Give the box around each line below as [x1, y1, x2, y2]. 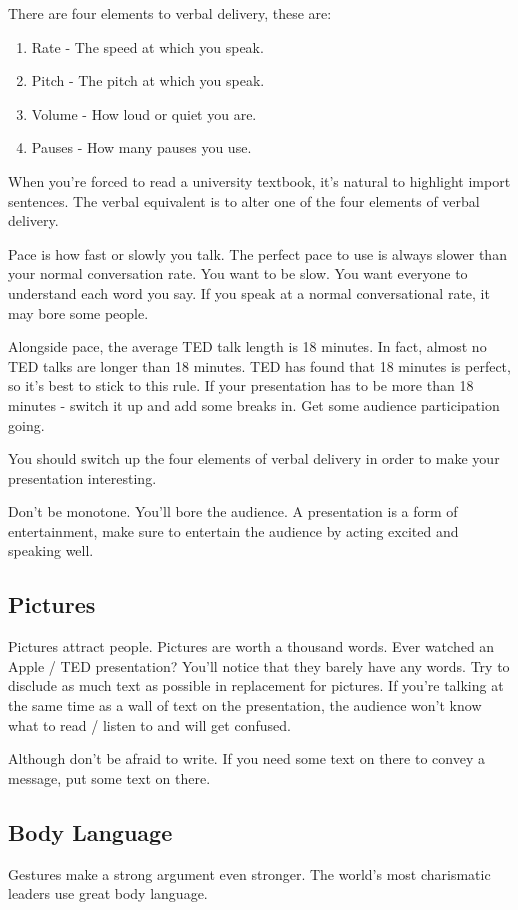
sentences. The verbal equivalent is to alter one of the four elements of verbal [8, 190, 480, 211]
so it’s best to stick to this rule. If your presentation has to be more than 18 [8, 375, 474, 396]
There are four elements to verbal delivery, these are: [8, 3, 332, 23]
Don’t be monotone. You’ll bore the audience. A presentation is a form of [8, 501, 458, 522]
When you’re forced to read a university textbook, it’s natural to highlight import [8, 170, 511, 191]
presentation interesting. [8, 467, 157, 488]
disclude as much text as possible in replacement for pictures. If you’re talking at [8, 675, 504, 696]
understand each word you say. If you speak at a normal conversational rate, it [8, 282, 490, 303]
